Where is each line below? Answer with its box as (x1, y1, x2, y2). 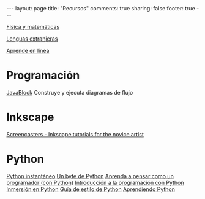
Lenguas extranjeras (6, 35, 58, 42)
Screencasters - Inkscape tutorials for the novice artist (6, 130, 144, 138)
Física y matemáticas (6, 23, 60, 30)
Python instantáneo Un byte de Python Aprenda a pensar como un (6, 172, 174, 179)
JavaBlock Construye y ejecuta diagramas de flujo (6, 88, 133, 96)
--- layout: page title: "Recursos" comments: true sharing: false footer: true (6, 5, 196, 12)
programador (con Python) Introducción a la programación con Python (6, 179, 185, 186)
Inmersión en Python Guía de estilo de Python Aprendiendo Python (6, 185, 176, 193)
